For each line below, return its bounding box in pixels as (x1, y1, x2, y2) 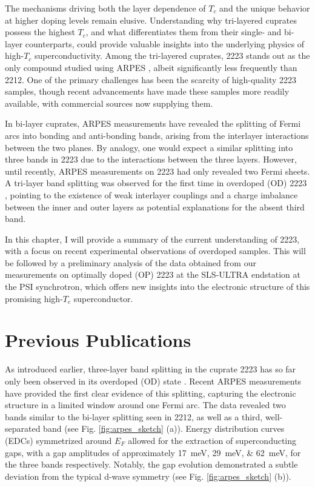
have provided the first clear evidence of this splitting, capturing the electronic (5, 386, 296, 399)
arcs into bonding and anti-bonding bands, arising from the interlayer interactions (5, 129, 309, 141)
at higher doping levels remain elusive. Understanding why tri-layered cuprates (5, 13, 297, 26)
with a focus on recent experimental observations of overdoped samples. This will (5, 244, 306, 257)
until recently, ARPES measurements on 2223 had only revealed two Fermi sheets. (5, 164, 310, 177)
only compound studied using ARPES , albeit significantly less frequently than (5, 61, 297, 73)
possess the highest (5, 25, 75, 38)
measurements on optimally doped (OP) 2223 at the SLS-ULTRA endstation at (5, 268, 300, 281)
